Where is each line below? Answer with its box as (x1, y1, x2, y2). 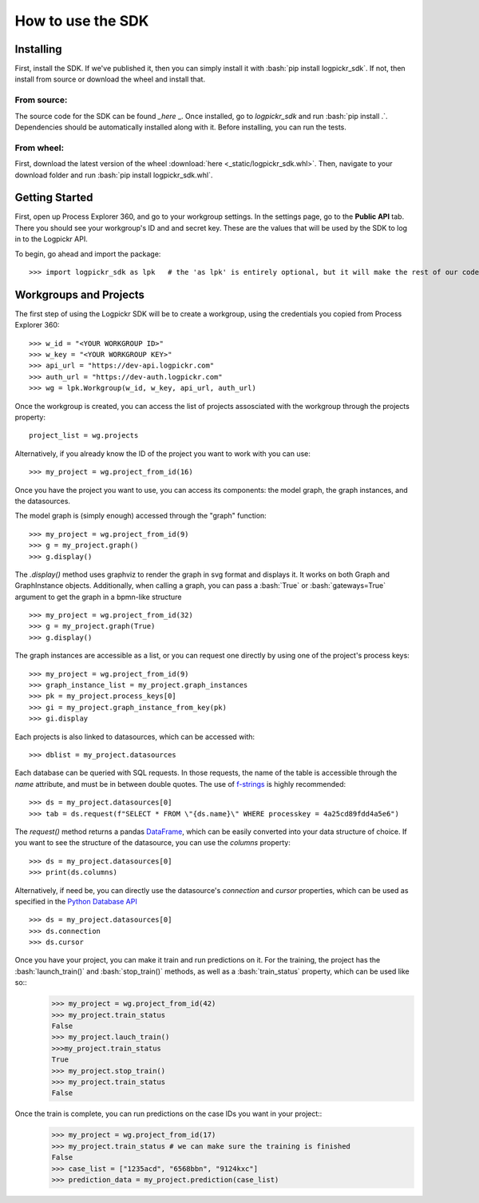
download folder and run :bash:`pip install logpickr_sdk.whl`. (14, 170, 213, 180)
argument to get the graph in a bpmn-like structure (14, 592, 182, 601)
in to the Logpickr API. (14, 234, 88, 244)
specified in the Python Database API (14, 896, 137, 906)
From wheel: (14, 142, 64, 153)
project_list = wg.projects (29, 431, 139, 440)
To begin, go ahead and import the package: (14, 248, 161, 259)
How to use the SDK (14, 12, 149, 30)
